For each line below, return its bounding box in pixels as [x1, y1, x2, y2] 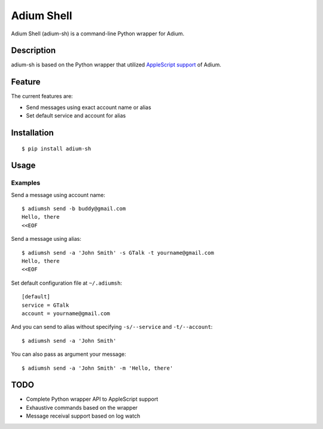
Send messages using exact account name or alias [26, 104, 152, 111]
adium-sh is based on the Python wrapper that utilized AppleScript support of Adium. [11, 61, 221, 68]
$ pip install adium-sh [22, 145, 92, 152]
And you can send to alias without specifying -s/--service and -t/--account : [11, 324, 213, 331]
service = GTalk [22, 301, 69, 309]
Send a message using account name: [11, 191, 106, 198]
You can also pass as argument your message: [11, 351, 126, 358]
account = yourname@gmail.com [22, 310, 111, 317]
